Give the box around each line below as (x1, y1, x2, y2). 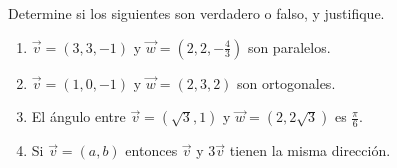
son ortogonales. (237, 72, 336, 93)
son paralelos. (247, 36, 331, 57)
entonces (125, 140, 178, 161)
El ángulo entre (31, 106, 126, 127)
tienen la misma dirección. (229, 140, 391, 161)
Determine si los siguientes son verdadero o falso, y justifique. (8, 3, 385, 23)
